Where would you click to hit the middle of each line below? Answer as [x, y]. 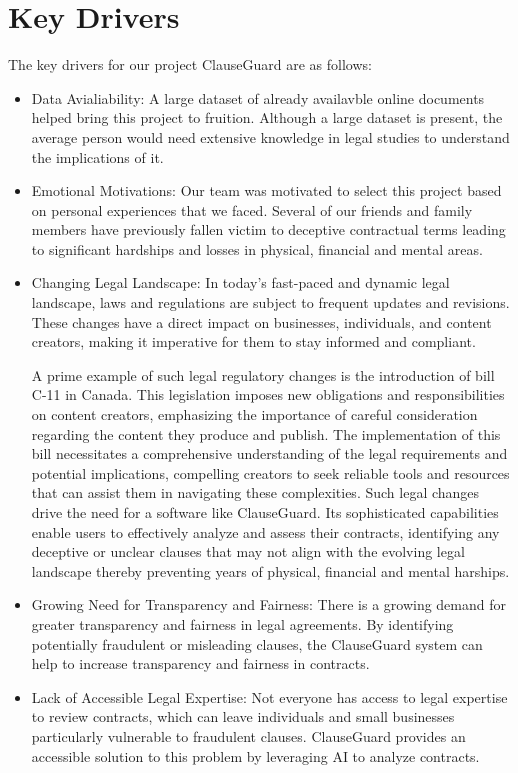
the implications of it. [97, 156]
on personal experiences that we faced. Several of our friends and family [252, 209]
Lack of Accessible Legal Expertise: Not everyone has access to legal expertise [269, 696]
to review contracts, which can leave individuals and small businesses [243, 716]
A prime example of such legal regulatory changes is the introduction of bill [263, 374]
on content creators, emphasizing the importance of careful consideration [254, 414]
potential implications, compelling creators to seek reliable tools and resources [270, 472]
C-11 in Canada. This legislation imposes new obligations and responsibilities [268, 394]
